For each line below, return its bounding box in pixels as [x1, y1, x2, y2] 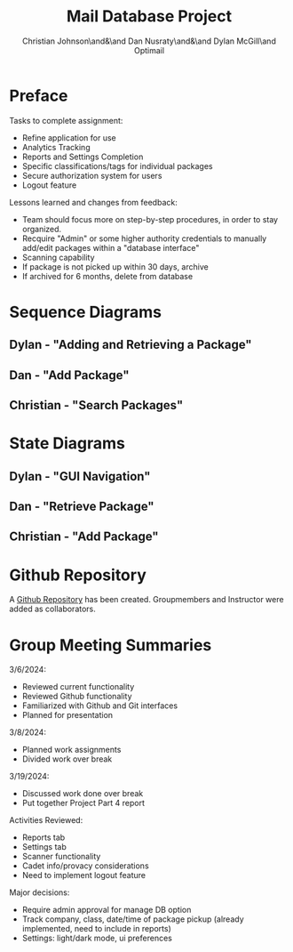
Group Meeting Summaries [9, 634, 212, 655]
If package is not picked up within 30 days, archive [21, 261, 209, 272]
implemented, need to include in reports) [21, 924, 171, 934]
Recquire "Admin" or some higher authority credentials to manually [21, 233, 267, 244]
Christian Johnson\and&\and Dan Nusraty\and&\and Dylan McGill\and [21, 36, 277, 46]
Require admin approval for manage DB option [21, 905, 192, 916]
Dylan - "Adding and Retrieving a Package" [9, 337, 252, 352]
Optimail [133, 44, 165, 55]
